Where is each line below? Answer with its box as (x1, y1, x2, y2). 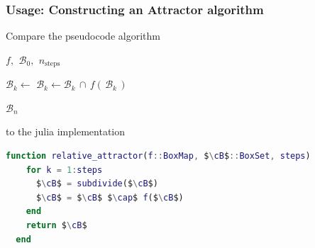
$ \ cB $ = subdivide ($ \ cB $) (35, 179, 158, 189)
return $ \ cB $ (26, 220, 87, 231)
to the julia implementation (6, 124, 126, 139)
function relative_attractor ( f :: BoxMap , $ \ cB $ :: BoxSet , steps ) (6, 151, 311, 162)
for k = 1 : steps (26, 164, 103, 175)
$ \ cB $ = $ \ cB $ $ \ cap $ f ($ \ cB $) (35, 192, 184, 203)
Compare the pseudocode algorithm (6, 28, 160, 43)
